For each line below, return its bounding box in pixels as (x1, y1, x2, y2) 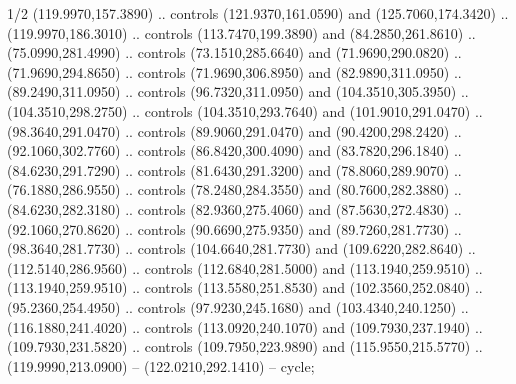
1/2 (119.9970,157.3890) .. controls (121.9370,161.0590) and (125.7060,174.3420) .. (7, 3, 509, 23)
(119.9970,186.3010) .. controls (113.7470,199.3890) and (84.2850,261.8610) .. (7, 22, 476, 43)
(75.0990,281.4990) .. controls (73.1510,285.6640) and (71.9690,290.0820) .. (7, 42, 462, 63)
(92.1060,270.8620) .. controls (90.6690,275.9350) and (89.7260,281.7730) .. (7, 218, 462, 239)
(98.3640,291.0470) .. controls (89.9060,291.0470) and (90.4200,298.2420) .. (7, 120, 462, 141)
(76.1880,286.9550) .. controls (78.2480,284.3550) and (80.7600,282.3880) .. (7, 179, 462, 200)
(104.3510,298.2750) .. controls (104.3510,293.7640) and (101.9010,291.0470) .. (7, 100, 483, 121)
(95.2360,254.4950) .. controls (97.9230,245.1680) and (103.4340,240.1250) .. (7, 296, 469, 317)
